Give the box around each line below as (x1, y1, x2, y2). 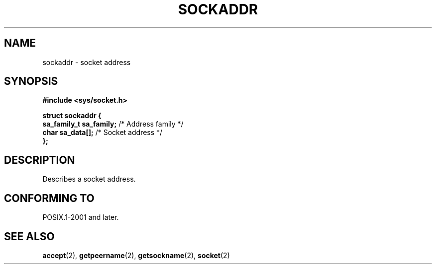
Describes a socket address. (42, 175, 136, 184)
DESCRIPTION (4, 153, 75, 166)
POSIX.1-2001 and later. (42, 213, 119, 222)
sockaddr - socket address (42, 58, 131, 67)
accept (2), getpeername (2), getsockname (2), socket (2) (42, 251, 230, 260)
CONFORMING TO (4, 192, 95, 204)
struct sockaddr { (42, 111, 102, 120)
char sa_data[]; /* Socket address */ (42, 128, 163, 137)
